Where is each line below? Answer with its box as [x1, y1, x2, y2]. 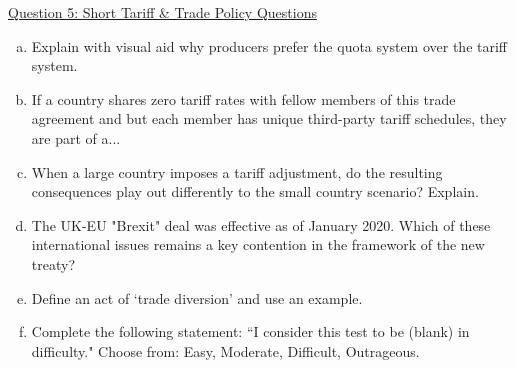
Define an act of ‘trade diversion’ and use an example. [31, 287, 363, 308]
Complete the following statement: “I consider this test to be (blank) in [31, 321, 470, 342]
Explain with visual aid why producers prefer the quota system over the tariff [31, 35, 507, 56]
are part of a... [31, 127, 121, 148]
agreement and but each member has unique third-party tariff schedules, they [31, 108, 507, 129]
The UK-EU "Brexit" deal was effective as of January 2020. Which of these [31, 214, 491, 235]
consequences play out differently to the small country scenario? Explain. [31, 181, 479, 202]
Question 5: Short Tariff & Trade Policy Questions [8, 2, 317, 22]
